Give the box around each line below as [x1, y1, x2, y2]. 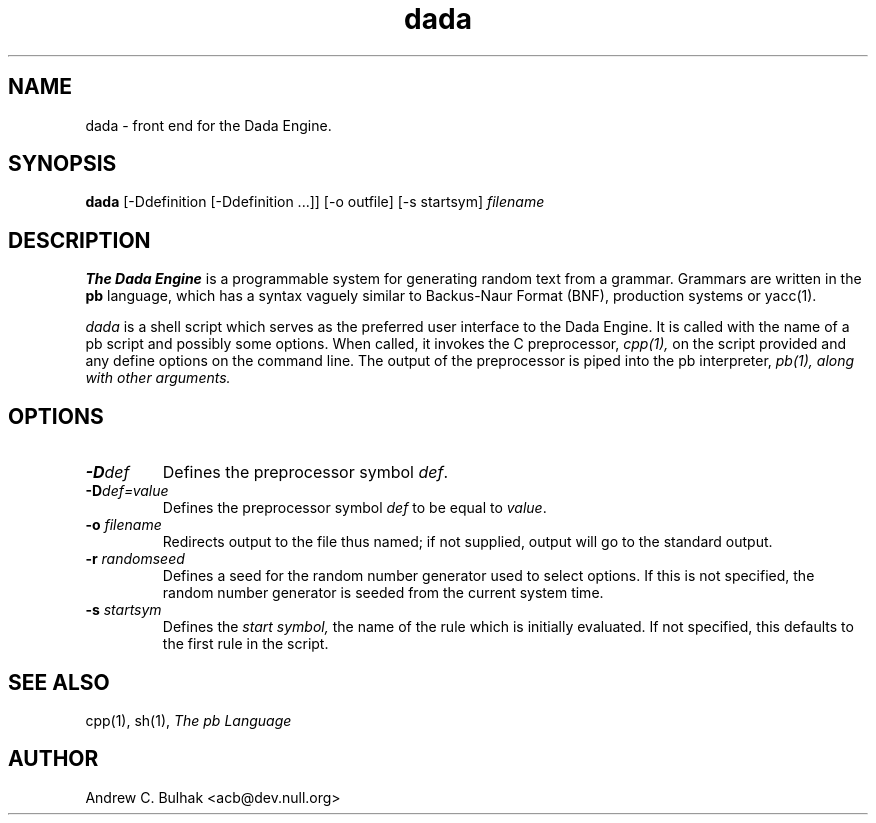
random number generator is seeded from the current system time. [162, 584, 604, 602]
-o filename [85, 516, 162, 534]
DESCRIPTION [8, 227, 151, 253]
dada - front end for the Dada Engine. [85, 116, 332, 134]
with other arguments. [85, 369, 231, 387]
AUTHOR [8, 746, 99, 772]
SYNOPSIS [8, 151, 117, 177]
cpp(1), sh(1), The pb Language [85, 711, 292, 729]
